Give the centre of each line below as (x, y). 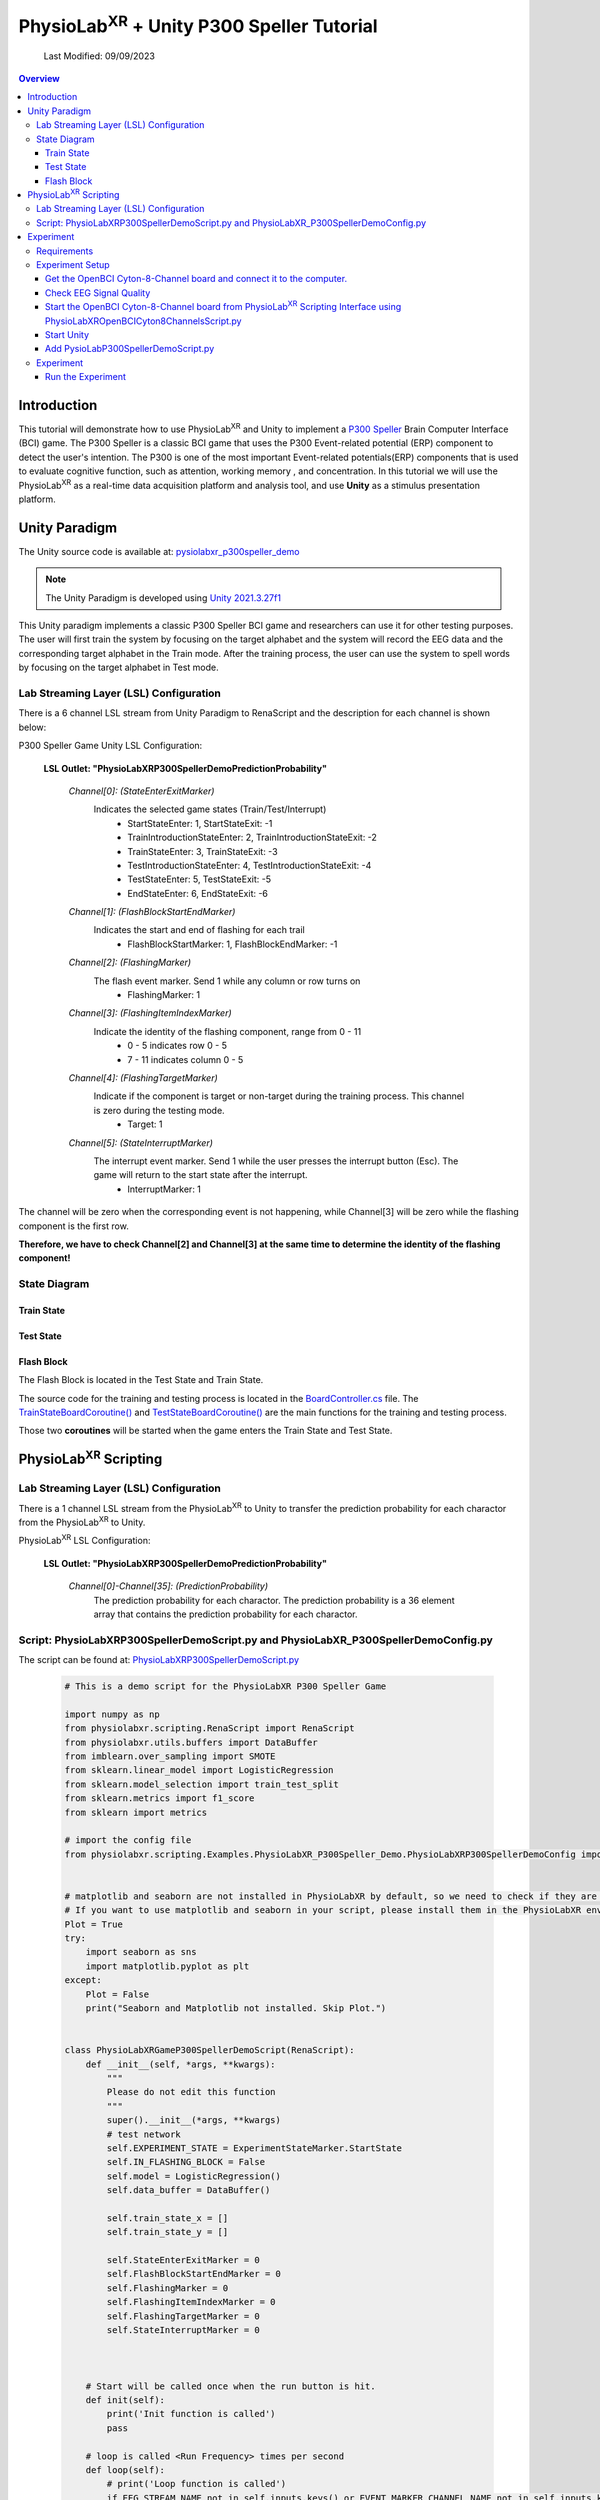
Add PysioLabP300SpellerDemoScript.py (130, 349)
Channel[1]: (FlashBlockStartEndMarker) (152, 912)
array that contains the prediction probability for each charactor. (226, 1614)
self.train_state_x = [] (167, 2218)
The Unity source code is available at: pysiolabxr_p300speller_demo (159, 551)
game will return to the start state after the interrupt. (201, 1175)
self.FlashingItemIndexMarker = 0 (191, 2302)
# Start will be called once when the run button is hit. (230, 2386)
